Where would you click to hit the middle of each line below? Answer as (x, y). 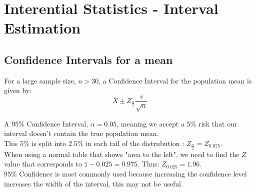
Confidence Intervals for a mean (88, 59)
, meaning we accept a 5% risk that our (177, 123)
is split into (49, 143)
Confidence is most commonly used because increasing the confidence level (133, 173)
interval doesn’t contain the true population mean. (81, 133)
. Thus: (148, 164)
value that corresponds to (43, 164)
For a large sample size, (40, 80)
